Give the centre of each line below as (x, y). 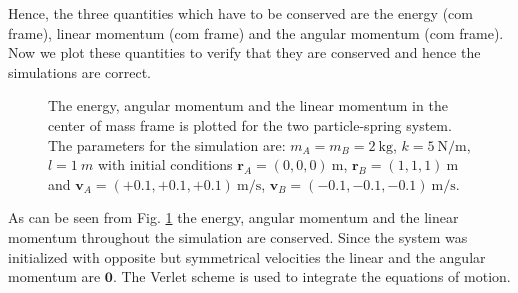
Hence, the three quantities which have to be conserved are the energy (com (240, 13)
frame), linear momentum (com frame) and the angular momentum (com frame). (256, 32)
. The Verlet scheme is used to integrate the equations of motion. (311, 276)
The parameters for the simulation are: (167, 144)
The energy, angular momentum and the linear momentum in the (248, 105)
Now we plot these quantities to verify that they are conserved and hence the (244, 52)
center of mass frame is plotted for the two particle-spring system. (250, 124)
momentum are (54, 276)
